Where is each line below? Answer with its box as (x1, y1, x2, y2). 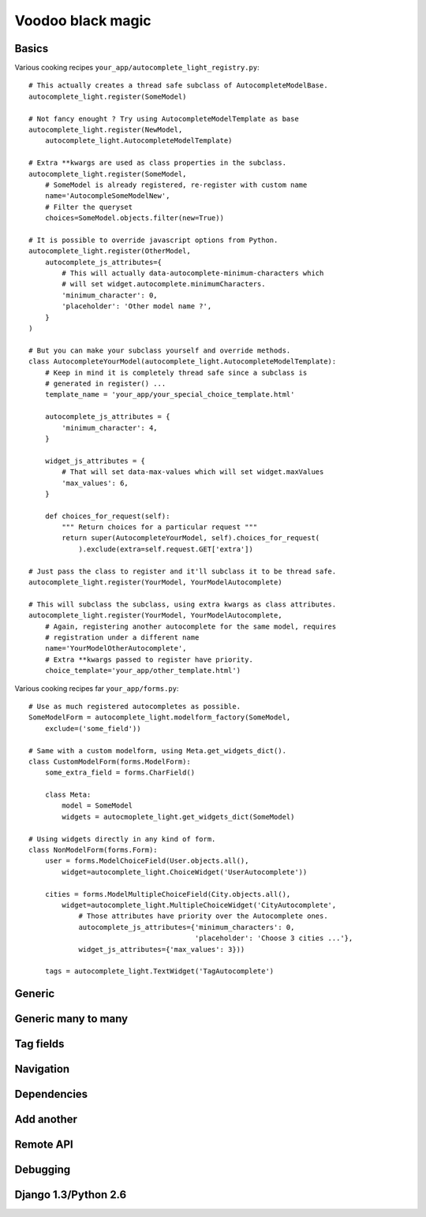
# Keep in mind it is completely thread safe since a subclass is (44, 368, 308, 377)
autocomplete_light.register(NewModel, (28, 125, 183, 134)
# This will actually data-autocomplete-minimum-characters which (62, 269, 324, 278)
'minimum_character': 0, (62, 290, 158, 300)
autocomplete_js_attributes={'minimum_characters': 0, (78, 923, 295, 931)
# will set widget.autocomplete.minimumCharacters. (62, 280, 266, 289)
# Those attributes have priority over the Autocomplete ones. (78, 912, 328, 920)
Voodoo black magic (14, 12, 151, 29)
